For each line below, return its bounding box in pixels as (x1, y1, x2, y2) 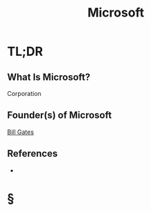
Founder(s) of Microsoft (7, 109, 112, 122)
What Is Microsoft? (7, 71, 91, 83)
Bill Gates (7, 128, 34, 136)
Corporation (7, 90, 41, 97)
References (7, 148, 58, 160)
